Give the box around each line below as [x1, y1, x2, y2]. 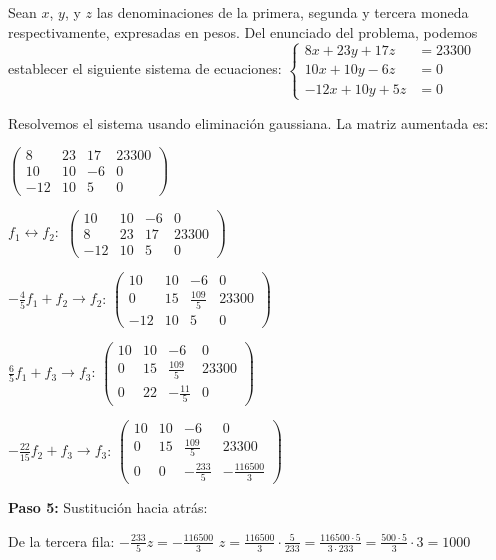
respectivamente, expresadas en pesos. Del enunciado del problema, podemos [8, 21, 478, 42]
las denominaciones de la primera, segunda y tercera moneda [96, 2, 469, 22]
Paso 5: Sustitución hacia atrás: [8, 497, 208, 518]
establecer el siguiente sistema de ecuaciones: [8, 58, 282, 79]
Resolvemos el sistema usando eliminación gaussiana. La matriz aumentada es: [8, 112, 489, 133]
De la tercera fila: [8, 530, 115, 551]
